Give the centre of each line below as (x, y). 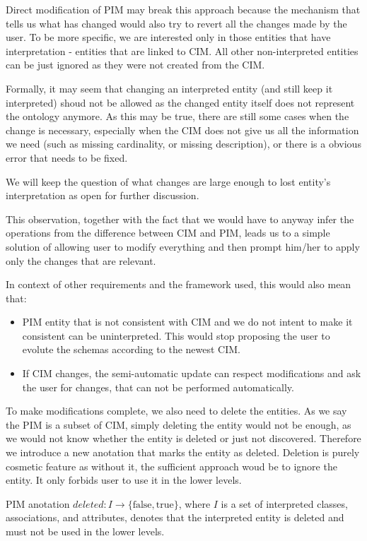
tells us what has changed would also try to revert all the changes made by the (176, 23)
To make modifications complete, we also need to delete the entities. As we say (176, 411)
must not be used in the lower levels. (85, 531)
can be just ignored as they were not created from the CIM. (135, 65)
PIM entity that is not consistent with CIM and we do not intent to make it (187, 322)
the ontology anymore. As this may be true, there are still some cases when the (177, 116)
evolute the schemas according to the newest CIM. (132, 349)
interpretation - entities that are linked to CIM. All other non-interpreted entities (182, 50)
